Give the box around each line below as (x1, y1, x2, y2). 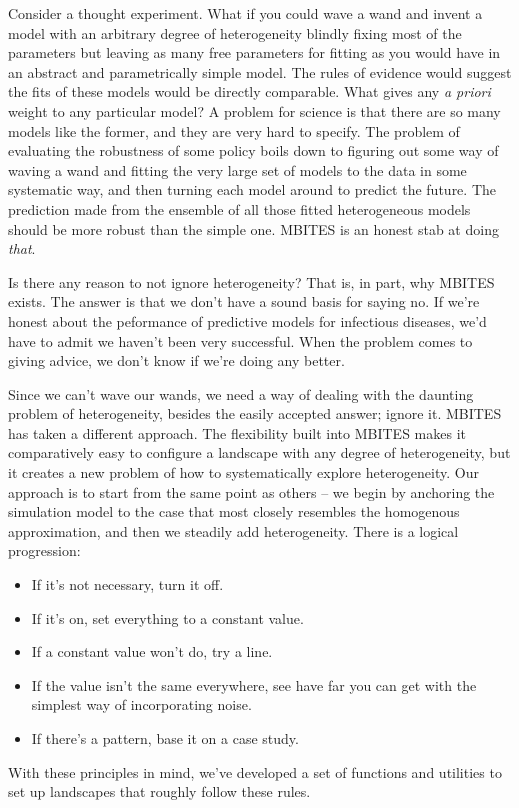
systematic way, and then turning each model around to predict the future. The (8, 179, 496, 200)
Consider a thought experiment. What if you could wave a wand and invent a (8, 3, 483, 23)
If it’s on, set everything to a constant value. (31, 607, 304, 628)
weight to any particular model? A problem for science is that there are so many (8, 100, 501, 121)
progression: (8, 540, 81, 561)
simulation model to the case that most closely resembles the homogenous (8, 501, 460, 522)
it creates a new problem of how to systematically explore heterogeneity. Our (8, 462, 479, 483)
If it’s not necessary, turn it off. (31, 574, 224, 595)
